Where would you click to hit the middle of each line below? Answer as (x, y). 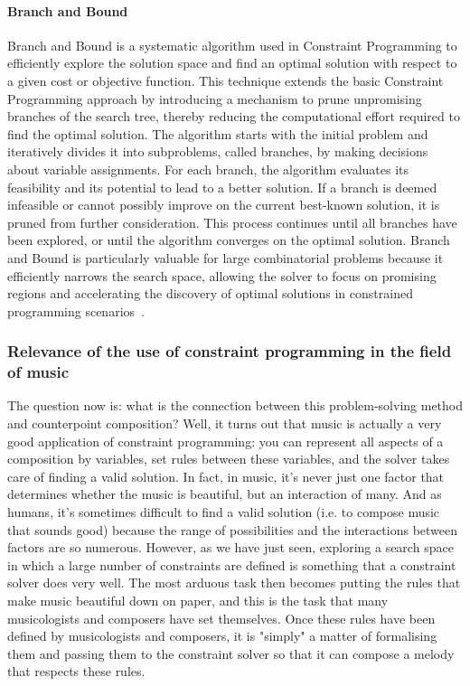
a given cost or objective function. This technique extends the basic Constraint (226, 80)
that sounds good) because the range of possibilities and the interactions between (233, 529)
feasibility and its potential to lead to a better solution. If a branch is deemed (222, 187)
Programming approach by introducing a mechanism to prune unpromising (215, 98)
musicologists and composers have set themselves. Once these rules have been (221, 618)
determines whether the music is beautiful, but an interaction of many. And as (225, 494)
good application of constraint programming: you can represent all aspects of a (226, 441)
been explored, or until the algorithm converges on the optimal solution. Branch (229, 240)
